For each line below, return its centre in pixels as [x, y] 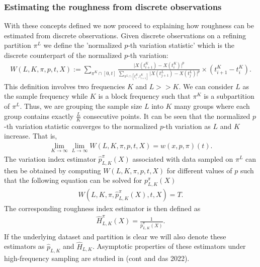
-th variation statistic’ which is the [181, 45]
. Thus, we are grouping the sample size [81, 106]
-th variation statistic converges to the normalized [81, 126]
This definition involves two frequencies [65, 86]
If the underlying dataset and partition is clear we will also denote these [115, 236]
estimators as [24, 246]
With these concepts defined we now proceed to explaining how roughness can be [129, 25]
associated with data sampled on [183, 158]
